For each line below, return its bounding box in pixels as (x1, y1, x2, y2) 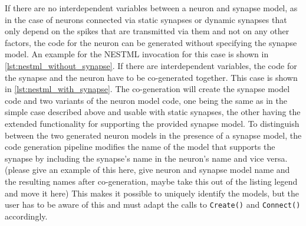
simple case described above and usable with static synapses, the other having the (5, 106, 301, 118)
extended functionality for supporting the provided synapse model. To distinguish (5, 117, 300, 129)
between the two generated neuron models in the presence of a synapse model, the (5, 129, 302, 141)
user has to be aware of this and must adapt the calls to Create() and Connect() (5, 198, 301, 211)
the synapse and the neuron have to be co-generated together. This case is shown (5, 71, 298, 83)
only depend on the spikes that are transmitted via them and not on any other (5, 25, 289, 37)
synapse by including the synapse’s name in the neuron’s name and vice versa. (5, 152, 288, 164)
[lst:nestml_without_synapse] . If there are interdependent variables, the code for (5, 59, 297, 71)
